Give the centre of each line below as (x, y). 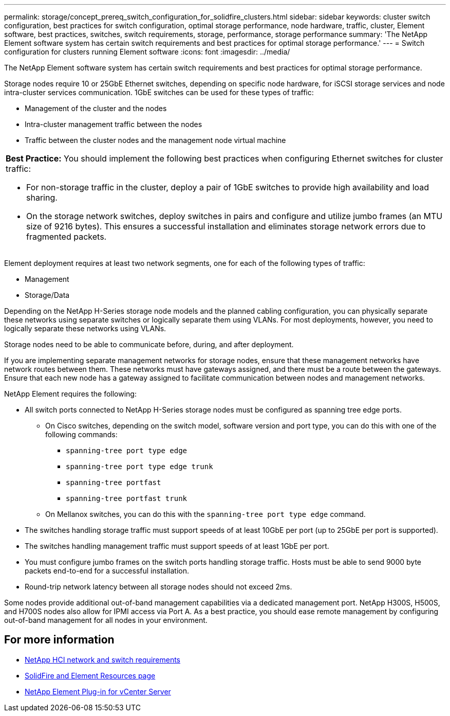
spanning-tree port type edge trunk (139, 467)
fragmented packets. (67, 237)
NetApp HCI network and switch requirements (102, 659)
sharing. (42, 198)
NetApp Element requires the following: (70, 394)
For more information (59, 640)
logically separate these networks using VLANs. (85, 328)
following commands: (81, 434)
